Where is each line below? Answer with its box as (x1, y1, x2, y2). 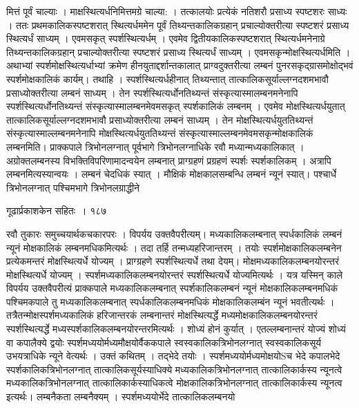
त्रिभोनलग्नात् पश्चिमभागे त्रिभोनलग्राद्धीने (6, 180, 140, 194)
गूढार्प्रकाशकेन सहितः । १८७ (6, 203, 107, 218)
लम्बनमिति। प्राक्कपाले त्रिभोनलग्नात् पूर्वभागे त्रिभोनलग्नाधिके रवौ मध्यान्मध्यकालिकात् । (6, 139, 304, 154)
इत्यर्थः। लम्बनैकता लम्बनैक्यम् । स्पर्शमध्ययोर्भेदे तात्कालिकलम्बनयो (6, 389, 235, 404)
